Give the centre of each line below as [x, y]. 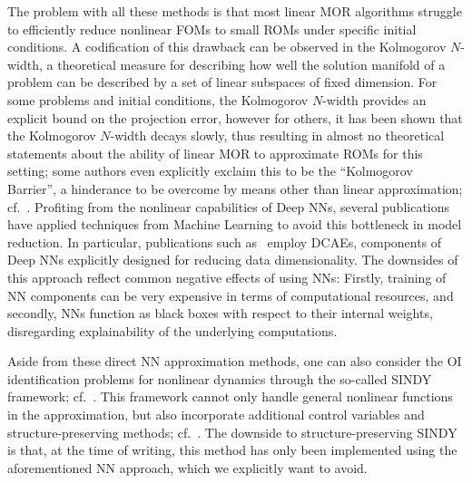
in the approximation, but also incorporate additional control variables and [216, 415]
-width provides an [374, 99]
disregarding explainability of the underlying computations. [172, 330]
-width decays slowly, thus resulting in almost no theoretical [277, 135]
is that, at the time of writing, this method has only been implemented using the [232, 450]
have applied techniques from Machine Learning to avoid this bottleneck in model [235, 224]
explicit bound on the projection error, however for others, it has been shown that [235, 117]
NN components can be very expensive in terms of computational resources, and [231, 295]
